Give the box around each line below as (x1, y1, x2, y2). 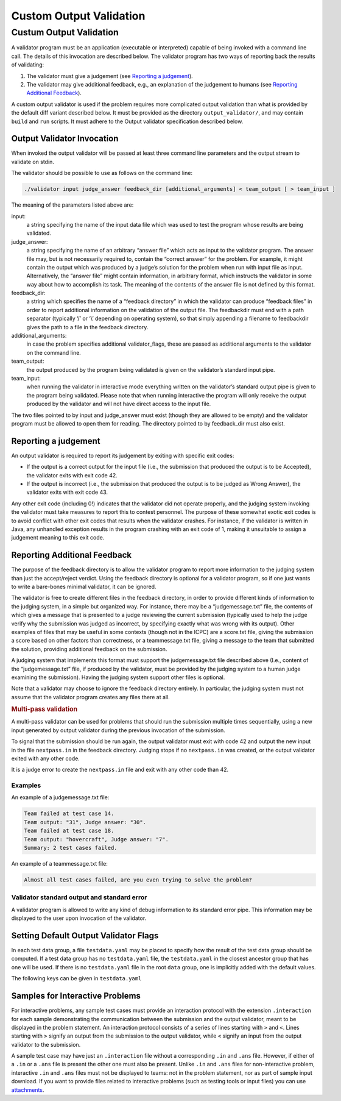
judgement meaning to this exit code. (11, 534, 105, 541)
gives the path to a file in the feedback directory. (26, 323, 149, 330)
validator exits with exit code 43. (26, 488, 108, 496)
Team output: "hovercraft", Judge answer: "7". (24, 836, 169, 843)
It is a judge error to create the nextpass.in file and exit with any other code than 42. (11, 766, 229, 774)
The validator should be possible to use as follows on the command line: (11, 169, 193, 177)
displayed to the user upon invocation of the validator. (11, 914, 147, 922)
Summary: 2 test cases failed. (24, 844, 118, 852)
